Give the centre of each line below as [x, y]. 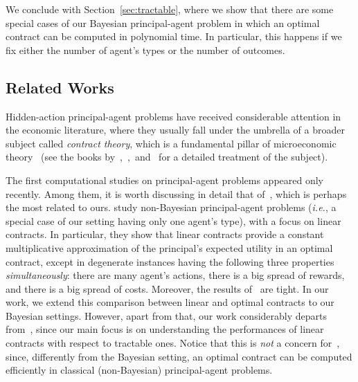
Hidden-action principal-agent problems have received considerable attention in [173, 116]
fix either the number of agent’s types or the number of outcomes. [145, 49]
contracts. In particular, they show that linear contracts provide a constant [165, 234]
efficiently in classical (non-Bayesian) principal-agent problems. [139, 370]
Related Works [60, 87]
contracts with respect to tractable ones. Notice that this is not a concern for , [173, 343]
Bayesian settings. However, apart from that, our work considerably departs [167, 315]
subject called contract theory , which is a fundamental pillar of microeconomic [171, 143]
